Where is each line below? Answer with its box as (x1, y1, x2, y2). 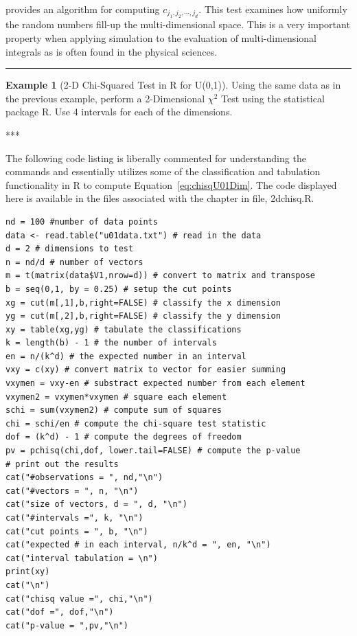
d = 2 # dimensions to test (5, 244, 134, 254)
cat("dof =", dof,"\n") (5, 607, 114, 617)
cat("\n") (5, 580, 50, 590)
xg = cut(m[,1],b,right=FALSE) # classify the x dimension (5, 297, 281, 308)
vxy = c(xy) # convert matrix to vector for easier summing (5, 365, 286, 375)
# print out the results (5, 459, 119, 469)
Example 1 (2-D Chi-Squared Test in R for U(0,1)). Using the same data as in (5, 78, 341, 92)
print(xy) (5, 567, 50, 577)
